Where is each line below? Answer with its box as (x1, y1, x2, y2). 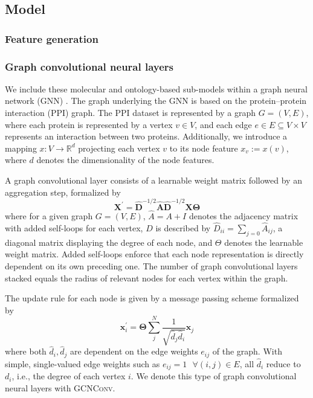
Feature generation (5, 31, 98, 46)
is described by (155, 221, 211, 234)
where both (5, 345, 47, 358)
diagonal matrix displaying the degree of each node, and (5, 236, 213, 248)
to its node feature (169, 141, 238, 154)
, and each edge (195, 118, 252, 130)
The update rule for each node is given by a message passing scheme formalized (5, 292, 299, 304)
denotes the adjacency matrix (189, 210, 298, 222)
